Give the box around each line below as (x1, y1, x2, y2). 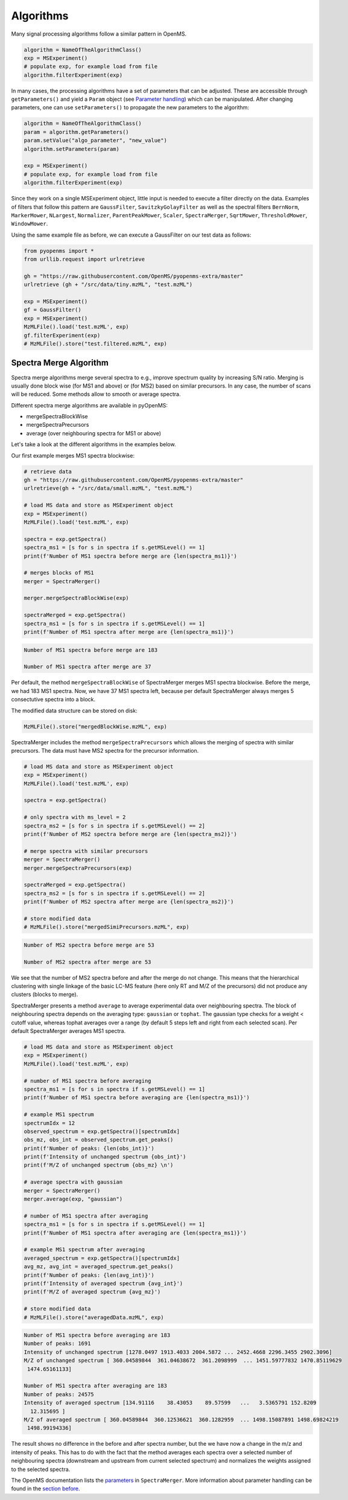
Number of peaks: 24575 (24, 1391, 95, 1397)
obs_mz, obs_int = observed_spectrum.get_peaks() (24, 1137, 174, 1143)
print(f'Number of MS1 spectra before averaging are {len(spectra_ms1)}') (24, 1094, 250, 1101)
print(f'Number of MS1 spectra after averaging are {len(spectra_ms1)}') (24, 1229, 247, 1236)
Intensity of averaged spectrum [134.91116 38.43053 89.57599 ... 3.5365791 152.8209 (24, 1399, 317, 1406)
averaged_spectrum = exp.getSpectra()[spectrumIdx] (24, 1254, 180, 1262)
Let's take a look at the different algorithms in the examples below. (11, 441, 176, 448)
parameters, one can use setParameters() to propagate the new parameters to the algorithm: (11, 104, 250, 111)
